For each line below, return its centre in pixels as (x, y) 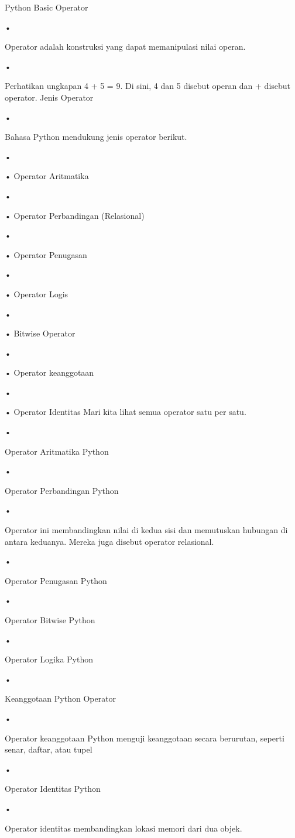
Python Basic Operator (47, 7)
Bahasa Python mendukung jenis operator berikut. (96, 137)
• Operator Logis (37, 293)
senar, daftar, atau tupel (49, 749)
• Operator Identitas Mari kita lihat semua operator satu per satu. (126, 412)
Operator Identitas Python (53, 789)
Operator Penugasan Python (56, 580)
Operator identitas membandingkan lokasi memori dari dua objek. (124, 828)
